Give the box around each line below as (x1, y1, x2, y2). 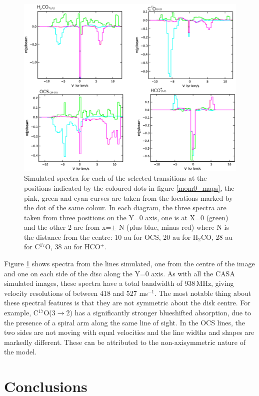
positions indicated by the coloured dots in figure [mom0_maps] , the (24, 182, 234, 193)
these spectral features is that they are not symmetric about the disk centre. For (4, 297, 250, 308)
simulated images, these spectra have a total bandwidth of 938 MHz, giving (4, 278, 234, 288)
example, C (4, 307, 38, 318)
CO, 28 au (200, 231, 232, 242)
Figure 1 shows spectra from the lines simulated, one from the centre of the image (4, 258, 255, 269)
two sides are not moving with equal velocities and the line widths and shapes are (4, 327, 254, 337)
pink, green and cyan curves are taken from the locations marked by (24, 192, 233, 203)
